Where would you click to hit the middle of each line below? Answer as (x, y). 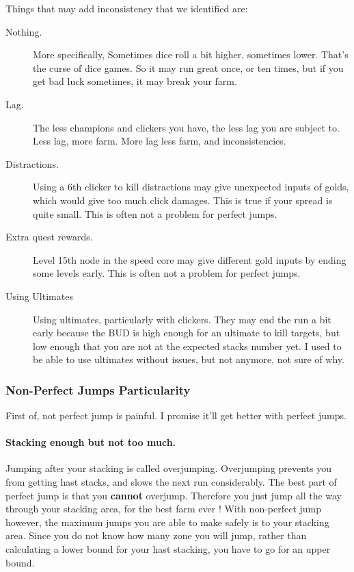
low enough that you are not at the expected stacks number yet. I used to (187, 346)
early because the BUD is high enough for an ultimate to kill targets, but (187, 333)
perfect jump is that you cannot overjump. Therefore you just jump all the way (174, 495)
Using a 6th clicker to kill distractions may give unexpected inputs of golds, (191, 187)
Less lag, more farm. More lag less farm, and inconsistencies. (160, 141)
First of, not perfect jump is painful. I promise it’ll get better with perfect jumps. (176, 415)
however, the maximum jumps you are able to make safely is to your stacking (167, 522)
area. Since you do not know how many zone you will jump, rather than (156, 535)
